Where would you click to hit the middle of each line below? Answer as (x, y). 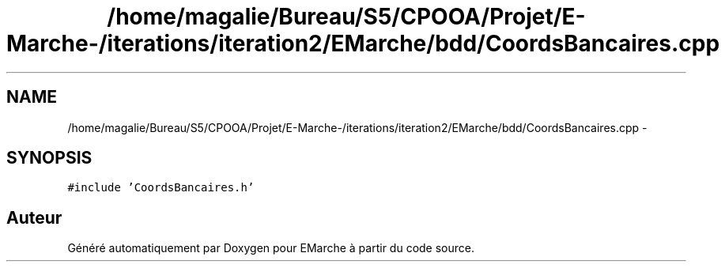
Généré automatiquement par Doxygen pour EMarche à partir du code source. (271, 248)
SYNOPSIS (49, 158)
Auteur (34, 217)
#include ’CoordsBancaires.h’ (161, 188)
